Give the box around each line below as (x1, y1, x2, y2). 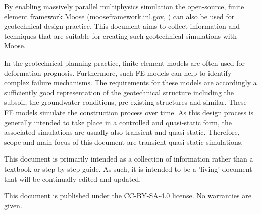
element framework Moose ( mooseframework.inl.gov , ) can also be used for (4, 11, 235, 21)
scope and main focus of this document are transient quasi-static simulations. (4, 136, 243, 147)
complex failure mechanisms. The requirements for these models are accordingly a (4, 77, 257, 88)
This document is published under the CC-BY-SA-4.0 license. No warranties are (4, 190, 251, 201)
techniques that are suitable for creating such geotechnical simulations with (4, 30, 237, 41)
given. (4, 200, 22, 210)
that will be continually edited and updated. (4, 173, 141, 184)
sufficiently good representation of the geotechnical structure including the (4, 87, 234, 97)
